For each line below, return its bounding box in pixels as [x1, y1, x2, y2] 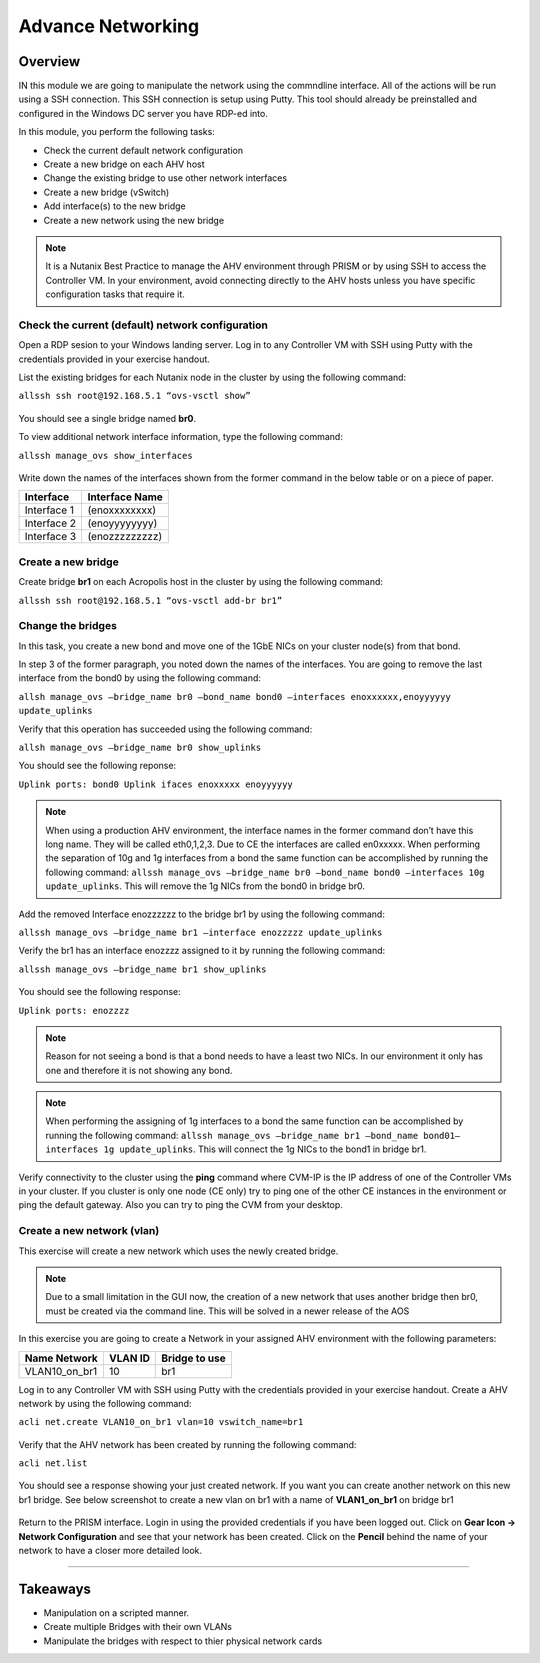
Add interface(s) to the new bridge [43, 200, 187, 212]
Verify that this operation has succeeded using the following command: [18, 723, 313, 735]
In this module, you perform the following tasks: [18, 126, 215, 138]
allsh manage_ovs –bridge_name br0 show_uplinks [18, 742, 262, 754]
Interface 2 [24, 516, 77, 530]
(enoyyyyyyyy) [87, 516, 158, 530]
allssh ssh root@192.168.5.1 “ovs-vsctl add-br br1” [18, 595, 283, 606]
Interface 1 [24, 503, 75, 517]
